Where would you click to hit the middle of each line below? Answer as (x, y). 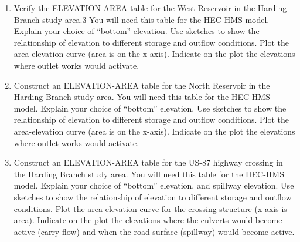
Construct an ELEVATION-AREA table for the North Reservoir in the (142, 85)
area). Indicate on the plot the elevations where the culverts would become (148, 220)
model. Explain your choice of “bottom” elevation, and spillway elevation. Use (154, 185)
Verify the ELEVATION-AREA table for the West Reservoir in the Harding (150, 8)
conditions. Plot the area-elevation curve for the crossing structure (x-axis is (150, 208)
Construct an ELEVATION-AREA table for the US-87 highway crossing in (148, 162)
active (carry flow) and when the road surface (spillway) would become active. (154, 231)
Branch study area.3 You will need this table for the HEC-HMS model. (142, 19)
